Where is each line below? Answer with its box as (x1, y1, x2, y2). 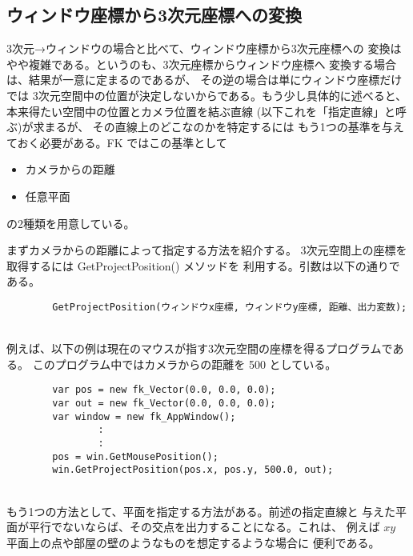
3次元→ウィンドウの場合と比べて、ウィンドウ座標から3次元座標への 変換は (6, 40, 402, 57)
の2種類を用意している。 (6, 214, 135, 231)
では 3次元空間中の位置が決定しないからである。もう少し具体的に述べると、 (6, 86, 407, 103)
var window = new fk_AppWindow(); (52, 410, 236, 422)
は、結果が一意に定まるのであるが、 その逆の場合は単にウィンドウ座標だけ (6, 71, 403, 88)
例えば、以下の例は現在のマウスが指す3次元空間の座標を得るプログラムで (6, 340, 393, 357)
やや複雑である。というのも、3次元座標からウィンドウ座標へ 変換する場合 (6, 55, 397, 72)
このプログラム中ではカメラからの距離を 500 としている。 (32, 355, 337, 372)
